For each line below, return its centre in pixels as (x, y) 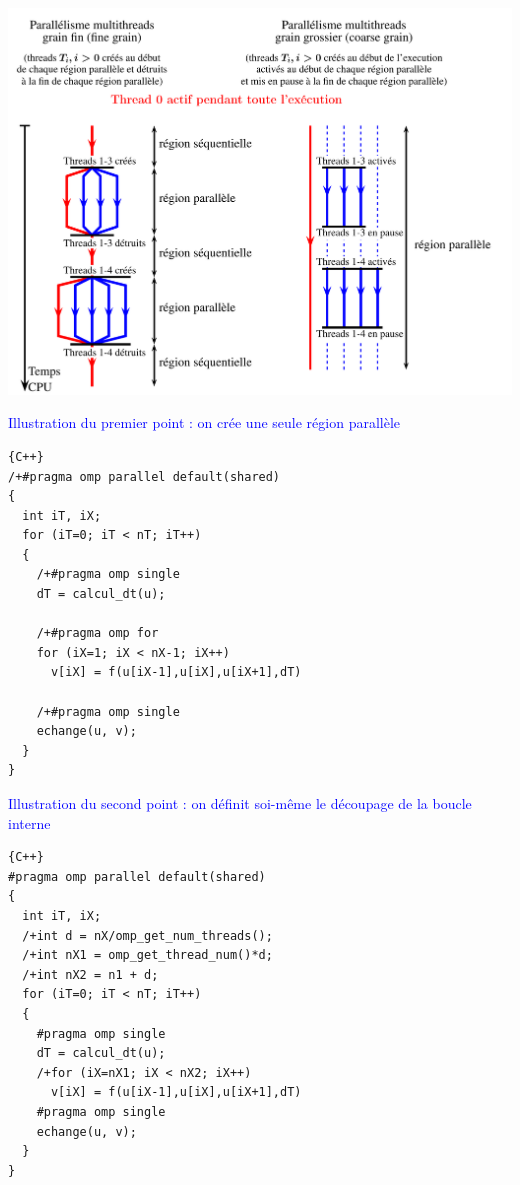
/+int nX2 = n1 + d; (90, 974)
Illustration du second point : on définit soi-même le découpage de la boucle (240, 803)
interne (29, 822)
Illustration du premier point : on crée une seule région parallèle (204, 422)
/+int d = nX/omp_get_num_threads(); (147, 935)
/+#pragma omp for (97, 633)
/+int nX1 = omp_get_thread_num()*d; (147, 955)
